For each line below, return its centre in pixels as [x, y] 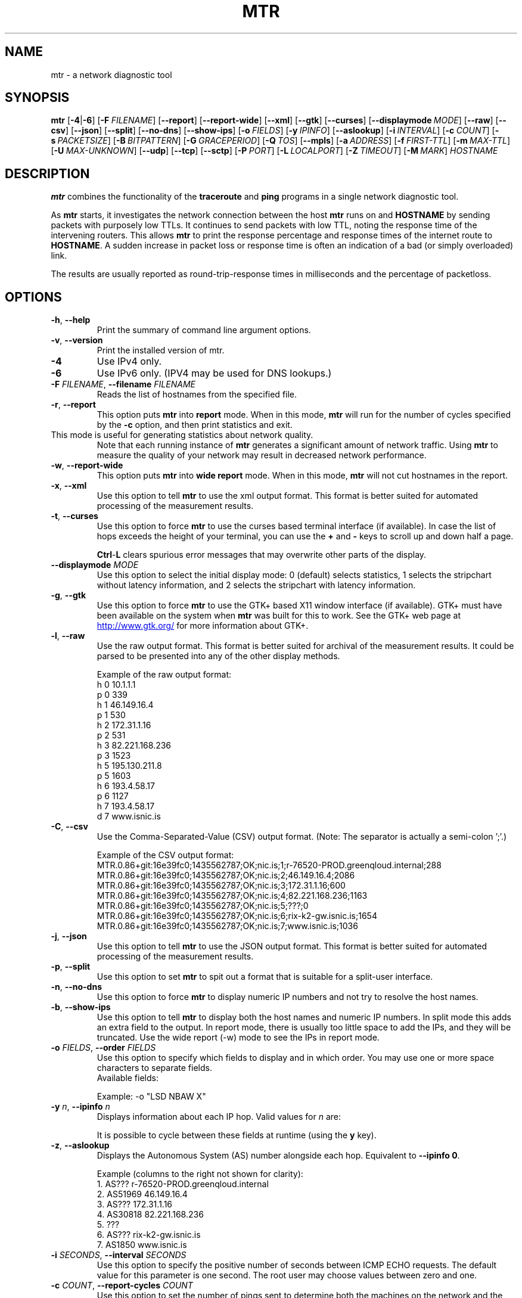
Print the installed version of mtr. [161, 350]
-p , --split [71, 967]
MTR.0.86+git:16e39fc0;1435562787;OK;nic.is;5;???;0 [203, 906]
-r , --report [73, 405]
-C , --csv [69, 827]
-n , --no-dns [76, 987]
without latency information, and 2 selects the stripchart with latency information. [256, 585]
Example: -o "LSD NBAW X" [151, 1097]
